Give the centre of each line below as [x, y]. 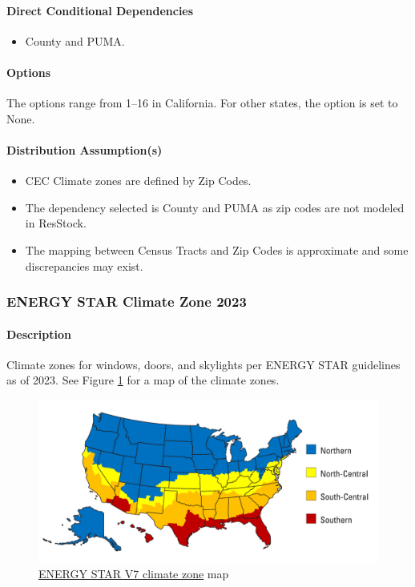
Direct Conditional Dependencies [100, 10]
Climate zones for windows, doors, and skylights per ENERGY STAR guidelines [203, 364]
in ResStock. [56, 223]
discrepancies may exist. [84, 265]
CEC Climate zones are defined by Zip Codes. [138, 181]
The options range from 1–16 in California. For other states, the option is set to [202, 103]
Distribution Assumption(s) [85, 149]
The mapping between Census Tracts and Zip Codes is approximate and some [217, 249]
